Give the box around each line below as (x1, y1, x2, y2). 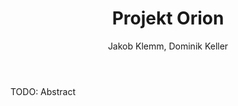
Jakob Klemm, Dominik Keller (107, 40, 229, 52)
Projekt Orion (111, 7, 225, 30)
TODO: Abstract (10, 85, 77, 97)
